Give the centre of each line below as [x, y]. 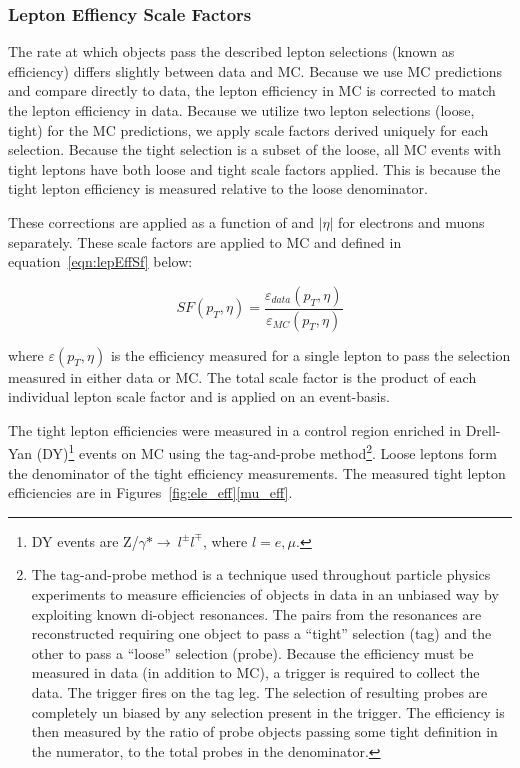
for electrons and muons [411, 221]
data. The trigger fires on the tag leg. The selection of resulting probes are [259, 692]
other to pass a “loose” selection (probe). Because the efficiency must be [252, 652]
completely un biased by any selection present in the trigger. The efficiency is [268, 711]
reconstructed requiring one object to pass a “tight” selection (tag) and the [261, 633]
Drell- [483, 429]
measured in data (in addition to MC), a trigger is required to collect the [255, 672]
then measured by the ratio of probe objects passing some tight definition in [264, 731]
